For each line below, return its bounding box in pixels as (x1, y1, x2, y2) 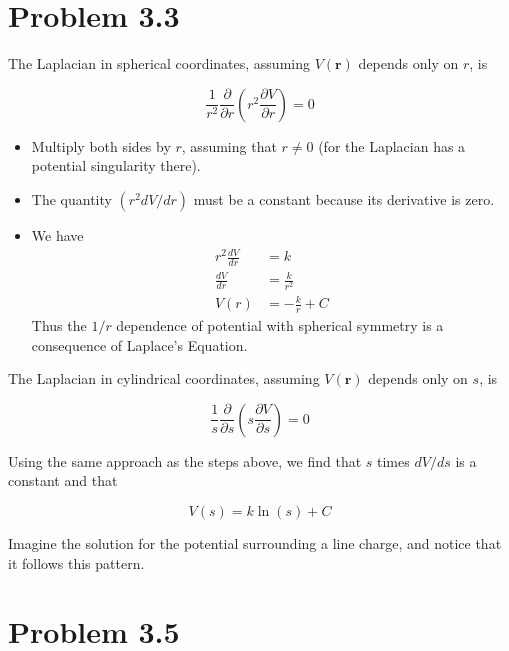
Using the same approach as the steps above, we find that (8, 450, 362, 471)
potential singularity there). (31, 155, 201, 176)
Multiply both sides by (31, 135, 171, 156)
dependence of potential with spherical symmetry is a (116, 314, 444, 335)
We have (31, 224, 84, 245)
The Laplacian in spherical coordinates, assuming (8, 53, 310, 74)
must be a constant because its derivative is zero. (193, 188, 495, 209)
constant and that (8, 470, 118, 491)
